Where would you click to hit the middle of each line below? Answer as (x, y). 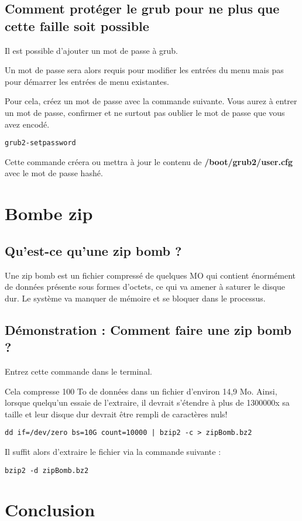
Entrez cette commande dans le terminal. (78, 371)
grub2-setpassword (40, 143)
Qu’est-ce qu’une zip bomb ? (93, 250)
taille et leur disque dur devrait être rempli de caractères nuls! (116, 414)
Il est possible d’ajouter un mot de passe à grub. (92, 50)
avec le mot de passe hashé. (54, 173)
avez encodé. (27, 124)
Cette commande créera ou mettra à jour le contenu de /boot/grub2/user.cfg (149, 161)
